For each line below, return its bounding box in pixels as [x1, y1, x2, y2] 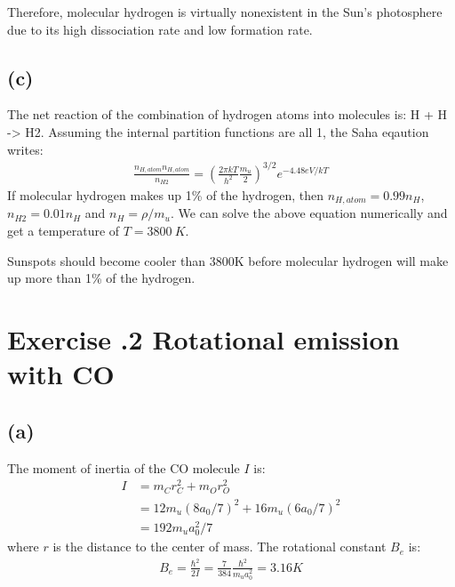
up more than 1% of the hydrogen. [7, 269, 196, 287]
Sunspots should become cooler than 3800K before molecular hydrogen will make [7, 251, 449, 269]
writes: [7, 140, 44, 158]
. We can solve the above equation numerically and [171, 204, 448, 222]
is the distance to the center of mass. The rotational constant [52, 537, 387, 556]
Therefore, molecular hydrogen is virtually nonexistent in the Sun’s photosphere [7, 3, 443, 20]
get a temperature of [7, 221, 120, 239]
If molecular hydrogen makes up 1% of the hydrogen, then [7, 185, 324, 204]
